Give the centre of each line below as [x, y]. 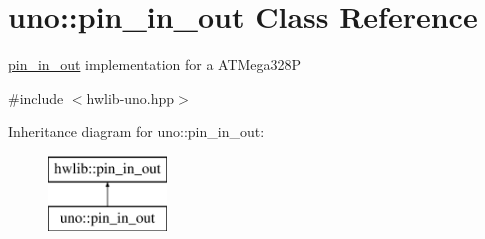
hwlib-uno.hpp [130, 97]
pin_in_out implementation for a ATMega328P [155, 64]
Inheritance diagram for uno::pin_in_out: [136, 131]
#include [36, 97]
